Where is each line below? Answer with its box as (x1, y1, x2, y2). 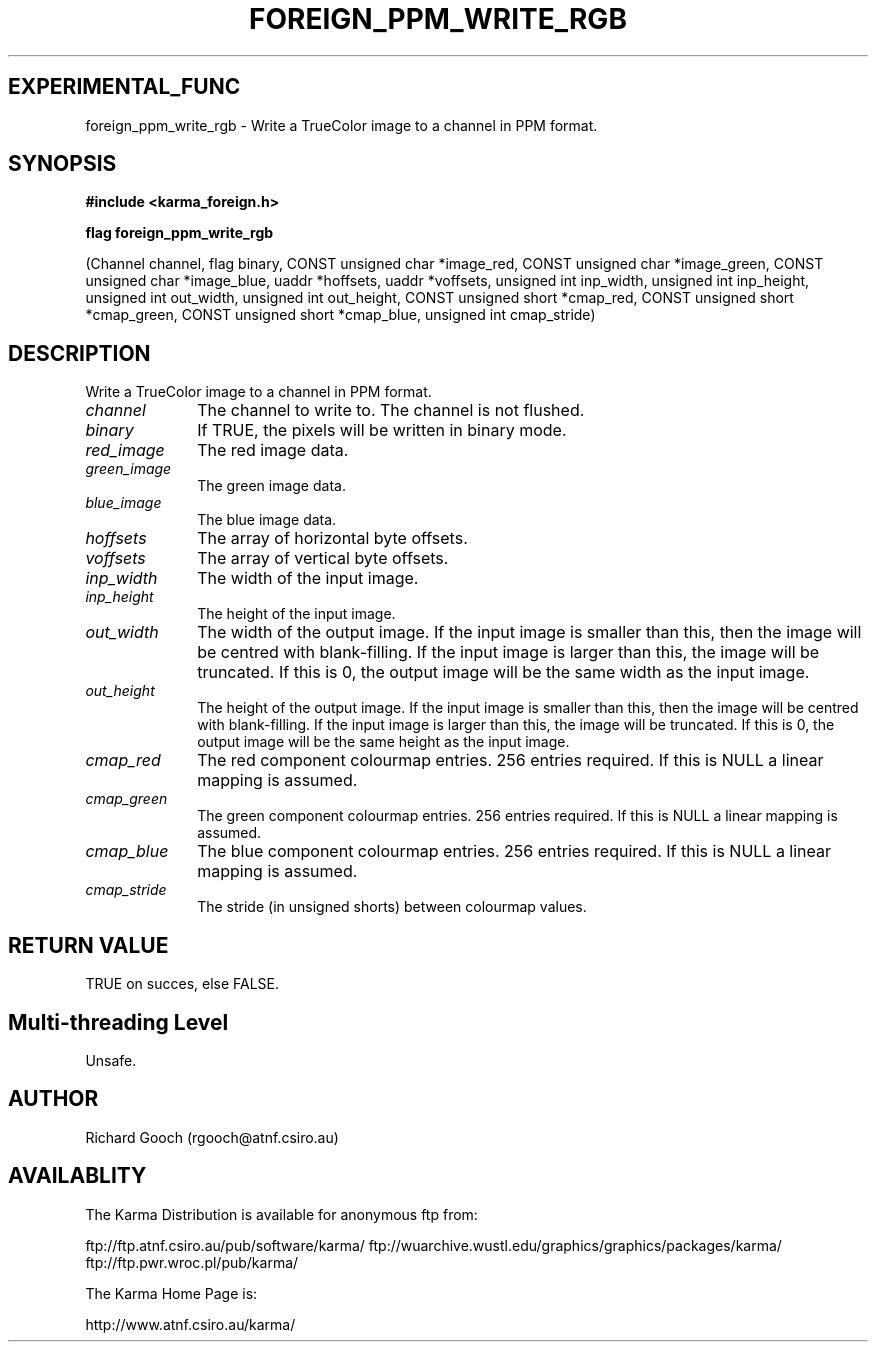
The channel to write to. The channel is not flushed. (197, 400, 585, 421)
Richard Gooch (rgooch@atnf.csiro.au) (85, 1128, 339, 1146)
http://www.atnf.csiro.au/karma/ (85, 1315, 296, 1333)
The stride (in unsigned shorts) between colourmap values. (197, 898, 587, 916)
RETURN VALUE (8, 932, 169, 958)
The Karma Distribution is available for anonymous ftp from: (85, 1205, 478, 1223)
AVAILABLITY (8, 1163, 147, 1189)
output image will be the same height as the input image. (197, 733, 570, 751)
